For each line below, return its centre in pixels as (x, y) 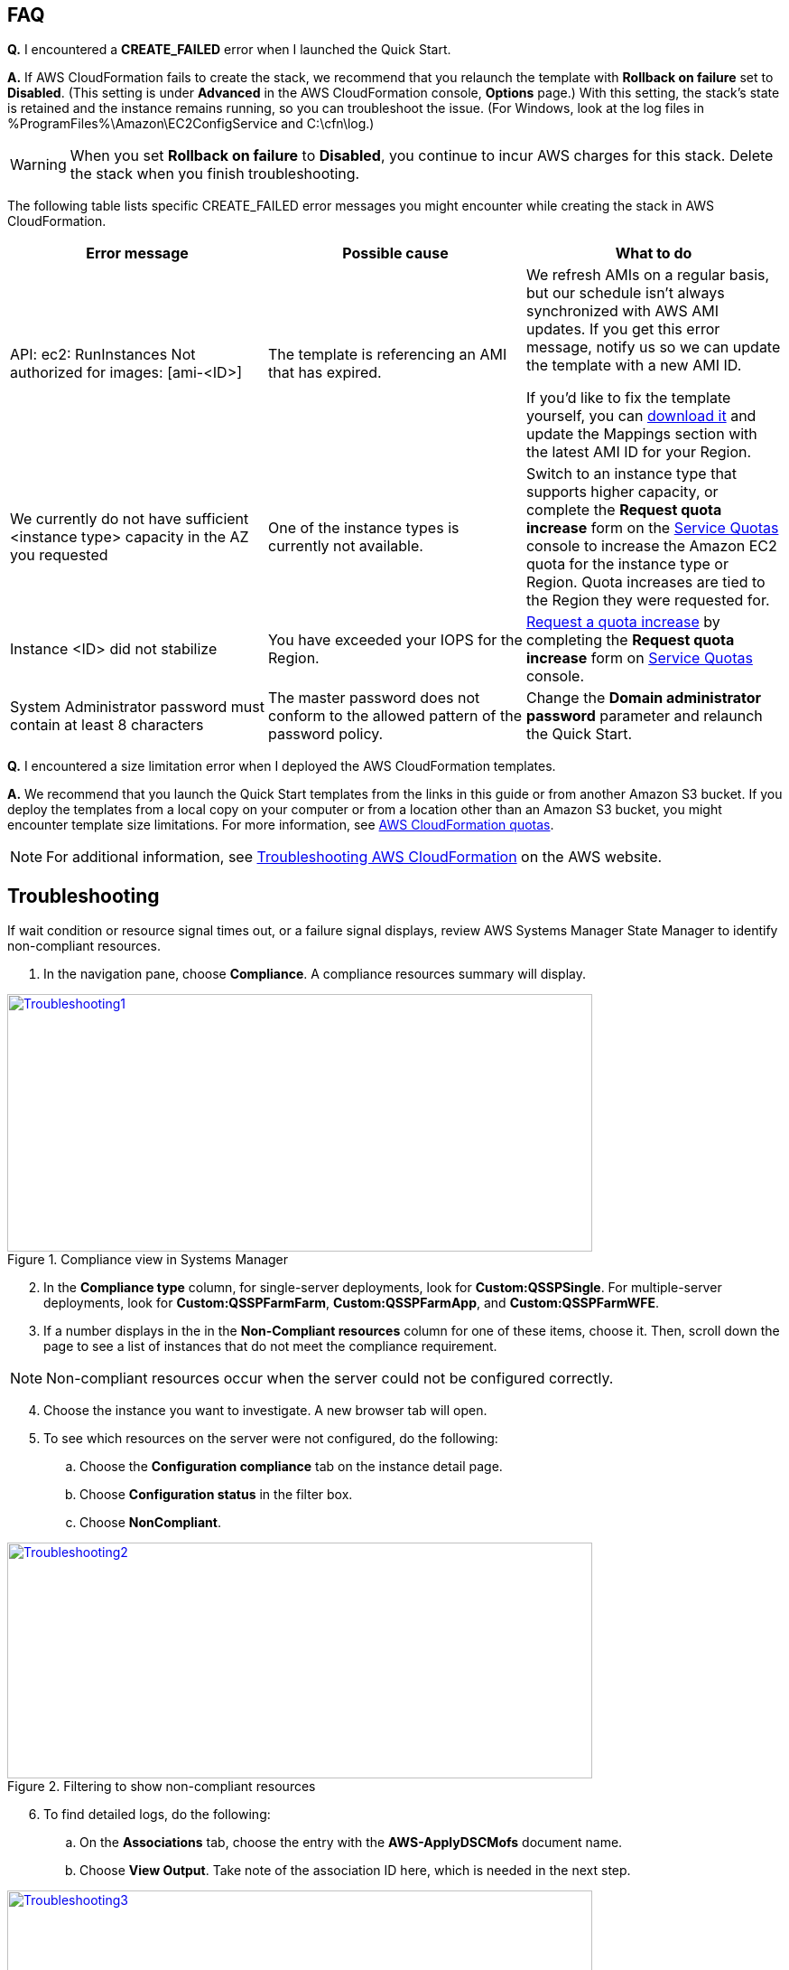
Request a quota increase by (623, 622)
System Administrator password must (137, 707)
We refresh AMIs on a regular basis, (648, 275)
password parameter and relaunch (644, 716)
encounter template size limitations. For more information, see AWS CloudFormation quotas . (281, 825)
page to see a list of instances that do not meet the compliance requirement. (270, 1346)
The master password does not (374, 698)
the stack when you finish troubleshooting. (215, 174)
